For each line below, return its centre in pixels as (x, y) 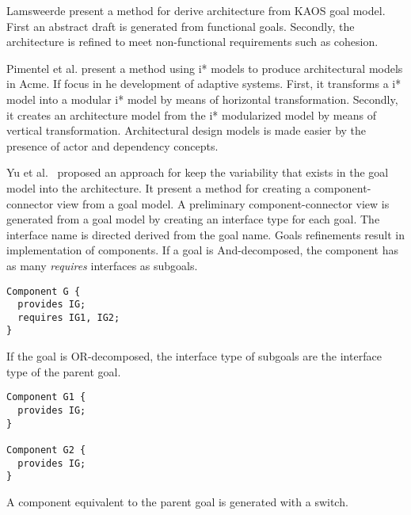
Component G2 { (46, 450)
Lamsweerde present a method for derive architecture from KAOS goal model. (196, 10)
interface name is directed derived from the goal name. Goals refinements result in (206, 234)
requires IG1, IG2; (69, 317)
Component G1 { (46, 397)
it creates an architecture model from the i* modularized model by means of (191, 114)
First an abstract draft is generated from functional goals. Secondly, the (181, 26)
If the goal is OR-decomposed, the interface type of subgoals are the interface (194, 356)
